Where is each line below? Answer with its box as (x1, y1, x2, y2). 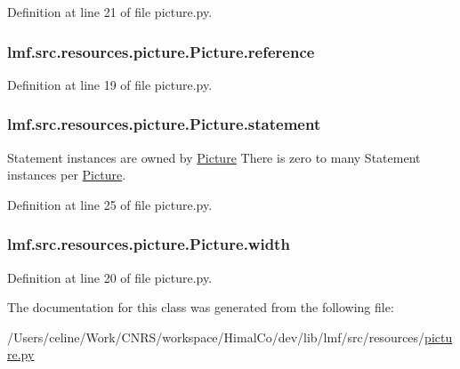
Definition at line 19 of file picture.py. (7, 75, 213, 93)
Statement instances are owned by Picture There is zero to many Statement (7, 148, 421, 166)
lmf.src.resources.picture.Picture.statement (7, 113, 321, 135)
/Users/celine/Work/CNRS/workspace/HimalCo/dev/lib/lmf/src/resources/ (7, 327, 425, 346)
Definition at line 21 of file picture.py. (7, 3, 213, 20)
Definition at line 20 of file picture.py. (7, 268, 213, 286)
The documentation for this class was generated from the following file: (7, 298, 394, 317)
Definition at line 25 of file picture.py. (7, 195, 213, 213)
